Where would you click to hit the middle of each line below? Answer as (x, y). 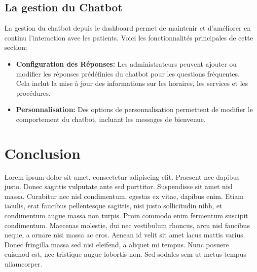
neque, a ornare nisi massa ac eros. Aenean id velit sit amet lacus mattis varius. (125, 235)
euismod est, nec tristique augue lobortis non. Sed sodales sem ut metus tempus (125, 254)
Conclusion (43, 153)
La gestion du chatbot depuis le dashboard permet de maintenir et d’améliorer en (128, 28)
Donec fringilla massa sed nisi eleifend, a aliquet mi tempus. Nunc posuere (117, 244)
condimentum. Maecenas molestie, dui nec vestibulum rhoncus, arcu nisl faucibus (127, 225)
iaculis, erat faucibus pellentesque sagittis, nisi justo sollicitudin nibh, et (113, 206)
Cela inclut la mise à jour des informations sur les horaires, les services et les (132, 83)
